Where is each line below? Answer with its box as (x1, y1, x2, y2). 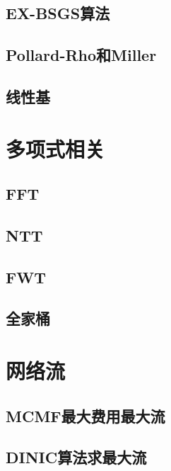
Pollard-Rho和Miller (6, 44, 157, 66)
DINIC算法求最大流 (6, 446, 147, 468)
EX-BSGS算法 (6, 2, 110, 24)
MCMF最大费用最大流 (6, 404, 165, 426)
